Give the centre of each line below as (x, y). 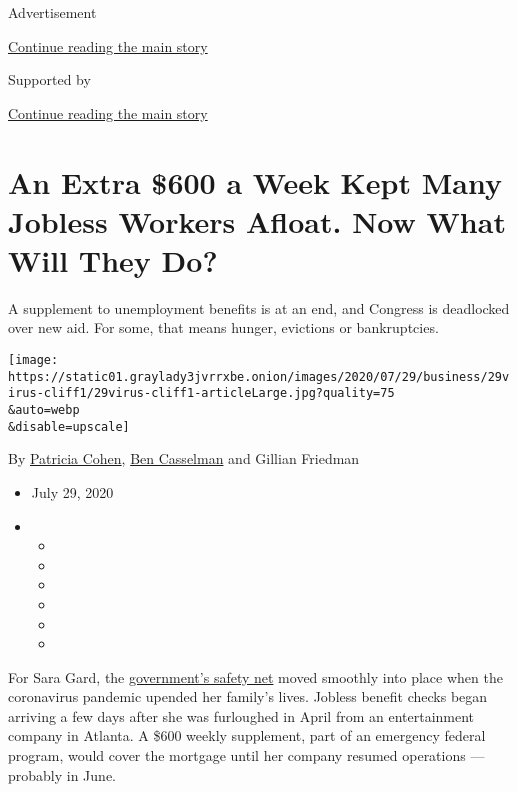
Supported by (49, 79)
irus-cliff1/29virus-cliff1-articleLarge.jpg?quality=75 (201, 393)
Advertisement (52, 12)
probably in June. (62, 774)
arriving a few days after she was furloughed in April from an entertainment (241, 715)
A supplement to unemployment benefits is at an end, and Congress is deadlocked (259, 307)
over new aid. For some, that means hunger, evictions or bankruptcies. (223, 327)
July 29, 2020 (72, 491)
